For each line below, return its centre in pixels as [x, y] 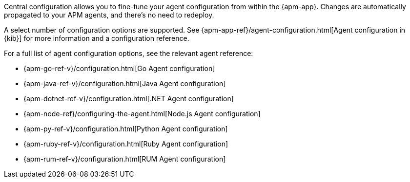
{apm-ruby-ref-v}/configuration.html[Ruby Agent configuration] [126, 144]
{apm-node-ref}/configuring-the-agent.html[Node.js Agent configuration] [142, 114]
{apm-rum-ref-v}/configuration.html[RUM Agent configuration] [125, 159]
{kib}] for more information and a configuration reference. [97, 38]
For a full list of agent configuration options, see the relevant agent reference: [129, 53]
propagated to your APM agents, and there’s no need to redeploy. [109, 15]
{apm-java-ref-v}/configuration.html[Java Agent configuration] [125, 83]
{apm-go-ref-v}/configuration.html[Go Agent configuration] [119, 68]
